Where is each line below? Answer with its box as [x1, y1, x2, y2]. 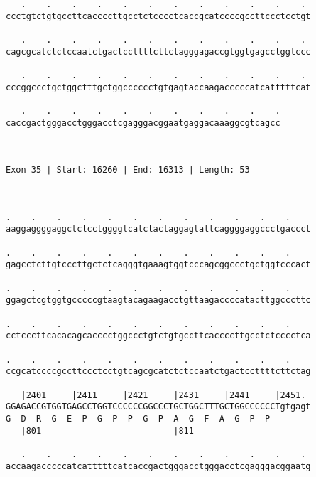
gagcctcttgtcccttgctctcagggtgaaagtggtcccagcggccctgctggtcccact [6, 259, 311, 270]
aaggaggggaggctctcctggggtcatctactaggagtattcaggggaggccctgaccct [6, 224, 311, 235]
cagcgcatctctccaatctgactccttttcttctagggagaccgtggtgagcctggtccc [6, 46, 311, 57]
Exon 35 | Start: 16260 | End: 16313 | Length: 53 [6, 165, 250, 176]
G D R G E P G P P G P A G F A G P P [6, 413, 271, 424]
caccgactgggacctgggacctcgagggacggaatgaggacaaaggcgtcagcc [6, 117, 280, 128]
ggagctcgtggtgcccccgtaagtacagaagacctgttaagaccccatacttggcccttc [6, 295, 311, 306]
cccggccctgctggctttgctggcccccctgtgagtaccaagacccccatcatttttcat [6, 82, 311, 92]
